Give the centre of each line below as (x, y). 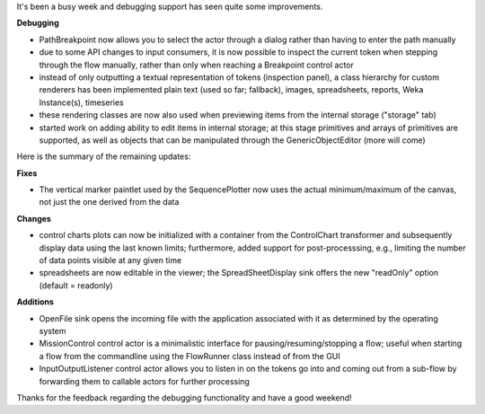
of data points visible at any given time (110, 260)
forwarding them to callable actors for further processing (145, 381)
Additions (35, 302)
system (53, 330)
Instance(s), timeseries (82, 102)
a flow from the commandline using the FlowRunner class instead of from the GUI (190, 356)
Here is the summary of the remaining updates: (104, 156)
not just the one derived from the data (109, 202)
